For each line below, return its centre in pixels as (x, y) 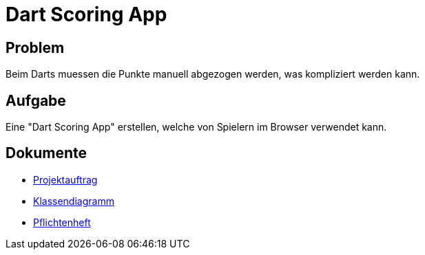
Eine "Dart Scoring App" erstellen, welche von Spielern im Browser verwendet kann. (196, 127)
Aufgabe (36, 100)
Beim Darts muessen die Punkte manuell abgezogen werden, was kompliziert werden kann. (213, 74)
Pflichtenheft (62, 222)
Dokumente (46, 153)
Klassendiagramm (74, 201)
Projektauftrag (65, 179)
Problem (35, 47)
